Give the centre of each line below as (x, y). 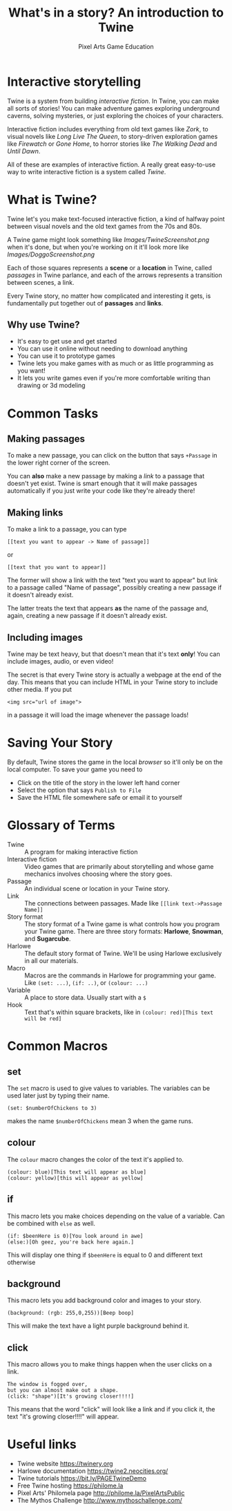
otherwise (21, 1262)
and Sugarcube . (48, 939)
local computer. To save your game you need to (75, 769)
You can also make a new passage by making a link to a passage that (106, 476)
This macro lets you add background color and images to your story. (104, 1300)
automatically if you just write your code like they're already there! (101, 491)
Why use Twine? (44, 325)
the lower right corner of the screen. (59, 463)
